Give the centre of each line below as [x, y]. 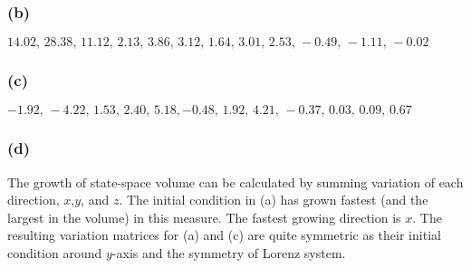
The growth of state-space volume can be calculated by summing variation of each [235, 182]
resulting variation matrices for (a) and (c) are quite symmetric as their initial [224, 235]
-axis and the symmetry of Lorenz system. [229, 253]
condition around [55, 253]
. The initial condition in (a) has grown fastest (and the [274, 200]
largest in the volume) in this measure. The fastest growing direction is [204, 217]
